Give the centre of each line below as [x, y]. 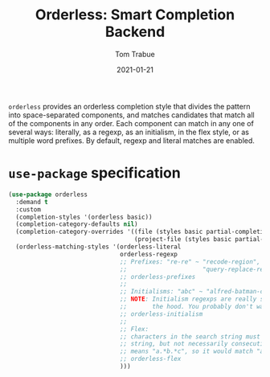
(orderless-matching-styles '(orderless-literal [98, 247]
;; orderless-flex [150, 359]
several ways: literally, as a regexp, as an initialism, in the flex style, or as [129, 132]
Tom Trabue [135, 54]
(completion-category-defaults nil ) [77, 224]
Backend [135, 32]
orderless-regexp [149, 254]
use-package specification [94, 173]
